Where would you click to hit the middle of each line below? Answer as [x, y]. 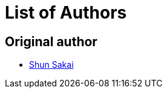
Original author [51, 41]
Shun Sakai [51, 65]
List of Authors [66, 13]
